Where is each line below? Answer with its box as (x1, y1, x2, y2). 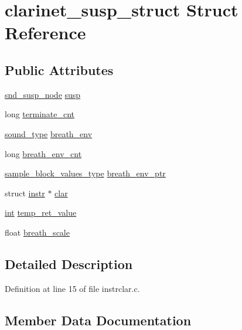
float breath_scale (5, 226, 70, 238)
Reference (5, 21, 86, 45)
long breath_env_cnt (5, 147, 82, 159)
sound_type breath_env (5, 127, 93, 140)
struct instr (5, 186, 45, 199)
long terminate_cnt (5, 108, 75, 120)
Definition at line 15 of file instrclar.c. (5, 282, 140, 294)
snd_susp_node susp (5, 88, 81, 100)
